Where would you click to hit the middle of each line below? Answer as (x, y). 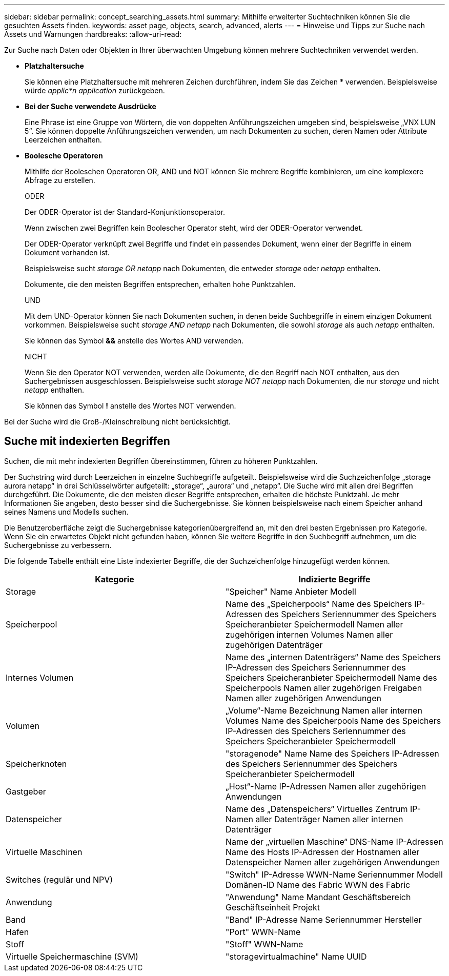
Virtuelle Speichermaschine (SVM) (72, 956)
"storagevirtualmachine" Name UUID (296, 956)
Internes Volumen (40, 677)
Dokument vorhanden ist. (67, 252)
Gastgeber (26, 791)
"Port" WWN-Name (263, 932)
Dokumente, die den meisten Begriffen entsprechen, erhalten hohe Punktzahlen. (160, 284)
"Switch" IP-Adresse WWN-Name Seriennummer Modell (334, 874)
